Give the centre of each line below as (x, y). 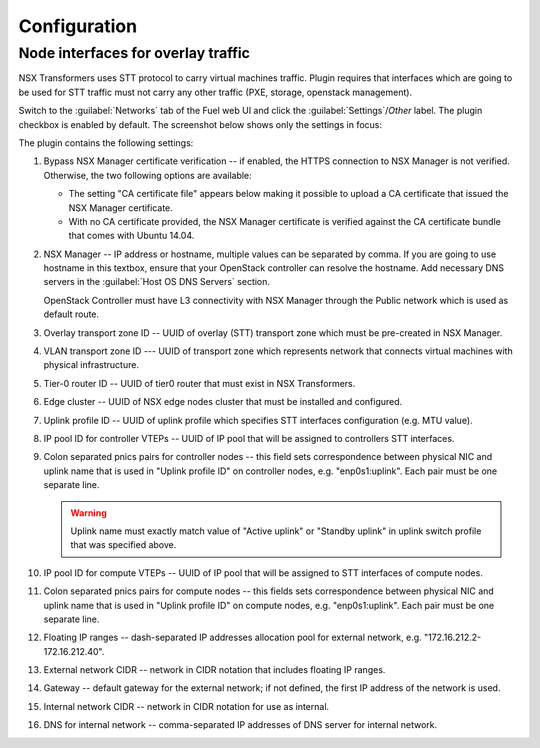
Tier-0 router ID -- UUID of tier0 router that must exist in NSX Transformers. (199, 383)
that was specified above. (123, 545)
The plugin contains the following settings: (106, 142)
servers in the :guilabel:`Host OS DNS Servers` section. (156, 282)
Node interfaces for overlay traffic (134, 53)
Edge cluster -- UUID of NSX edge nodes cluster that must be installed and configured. (223, 402)
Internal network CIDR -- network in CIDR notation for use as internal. (186, 706)
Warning (88, 512)
